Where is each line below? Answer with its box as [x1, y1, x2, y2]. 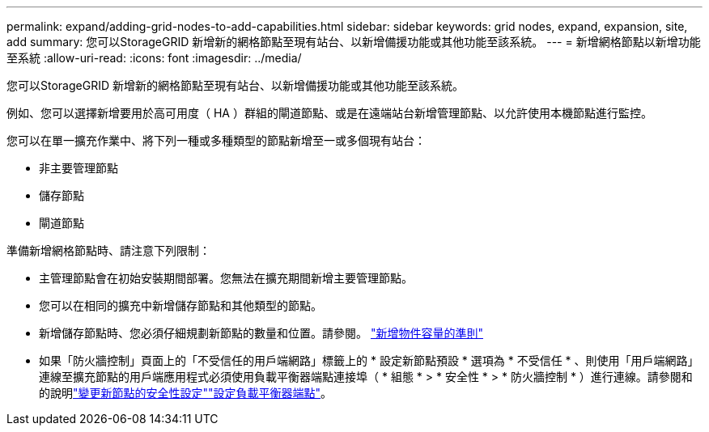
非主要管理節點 [39, 161, 118, 175]
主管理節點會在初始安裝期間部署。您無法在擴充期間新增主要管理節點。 [39, 271, 413, 285]
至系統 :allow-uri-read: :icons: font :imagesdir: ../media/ [6, 51, 302, 65]
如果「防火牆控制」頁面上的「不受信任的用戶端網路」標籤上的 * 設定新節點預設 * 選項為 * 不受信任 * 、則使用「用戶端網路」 [39, 354, 699, 367]
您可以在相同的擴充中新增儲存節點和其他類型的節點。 [39, 299, 322, 312]
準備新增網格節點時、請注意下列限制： [6, 244, 210, 257]
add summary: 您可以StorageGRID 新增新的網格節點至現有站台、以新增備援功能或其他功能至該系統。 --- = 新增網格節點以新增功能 [6, 35, 701, 49]
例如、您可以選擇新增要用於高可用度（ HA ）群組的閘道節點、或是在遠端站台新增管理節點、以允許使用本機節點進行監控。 [6, 106, 652, 120]
